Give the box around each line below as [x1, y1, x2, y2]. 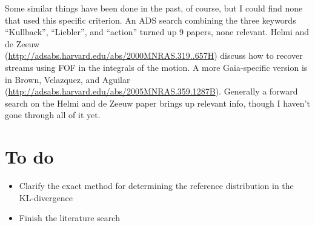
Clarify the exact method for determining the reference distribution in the [19, 179, 294, 192]
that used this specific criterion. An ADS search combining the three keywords [5, 13, 296, 26]
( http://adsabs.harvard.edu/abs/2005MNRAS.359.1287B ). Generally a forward [5, 85, 298, 98]
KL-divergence [19, 191, 73, 204]
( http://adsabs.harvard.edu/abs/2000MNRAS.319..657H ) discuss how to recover [5, 49, 303, 62]
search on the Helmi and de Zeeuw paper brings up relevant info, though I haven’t [5, 96, 310, 109]
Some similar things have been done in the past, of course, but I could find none [5, 2, 303, 14]
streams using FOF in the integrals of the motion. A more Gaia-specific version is [5, 61, 308, 73]
